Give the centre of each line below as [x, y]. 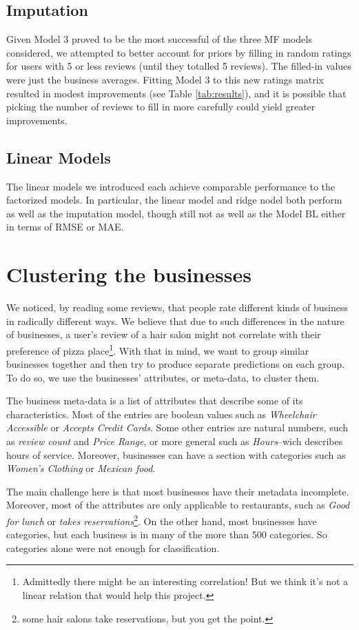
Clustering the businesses [129, 274]
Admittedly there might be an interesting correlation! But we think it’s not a [185, 581]
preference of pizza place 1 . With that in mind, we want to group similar [158, 349]
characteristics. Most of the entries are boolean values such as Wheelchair [161, 414]
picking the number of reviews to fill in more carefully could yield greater [161, 107]
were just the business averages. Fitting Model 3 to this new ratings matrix [165, 79]
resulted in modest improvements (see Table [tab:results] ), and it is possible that [176, 93]
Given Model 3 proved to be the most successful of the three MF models [159, 39]
